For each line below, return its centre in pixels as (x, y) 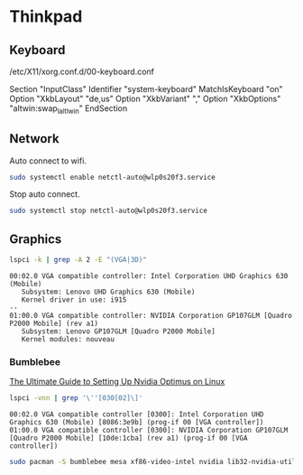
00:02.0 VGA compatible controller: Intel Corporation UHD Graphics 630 (149, 276)
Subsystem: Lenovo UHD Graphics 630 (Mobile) (108, 292)
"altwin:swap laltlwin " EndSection (69, 109)
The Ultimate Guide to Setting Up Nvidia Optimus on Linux (117, 382)
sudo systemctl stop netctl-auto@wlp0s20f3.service (108, 211)
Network (35, 139)
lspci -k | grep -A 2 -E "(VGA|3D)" (78, 260)
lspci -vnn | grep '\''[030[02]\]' (76, 398)
